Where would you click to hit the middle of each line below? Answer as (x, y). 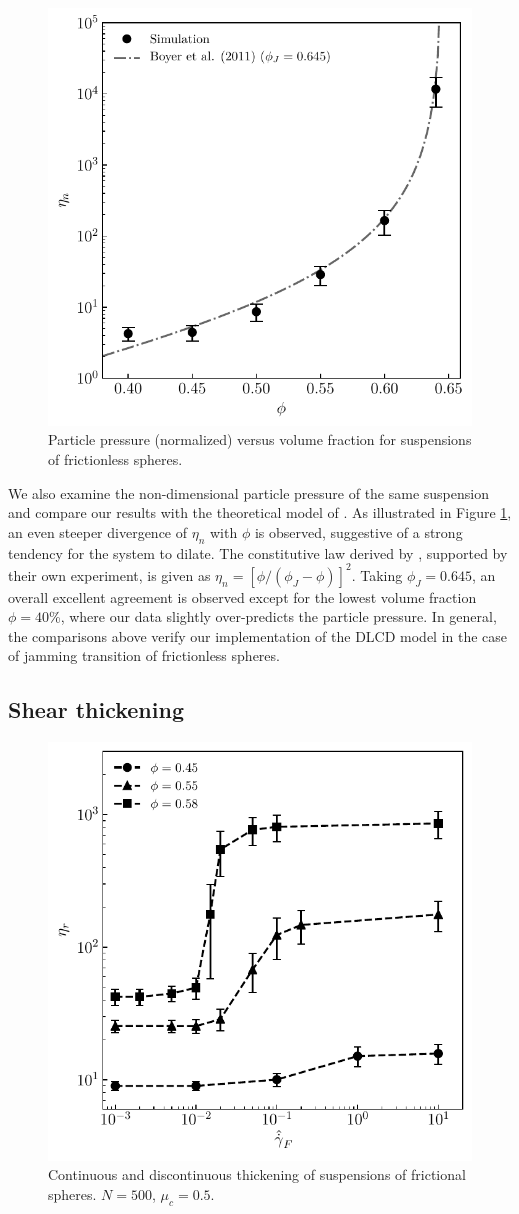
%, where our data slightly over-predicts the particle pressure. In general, (273, 616)
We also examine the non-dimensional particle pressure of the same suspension (248, 492)
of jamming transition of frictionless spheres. (144, 655)
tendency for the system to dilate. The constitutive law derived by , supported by (258, 552)
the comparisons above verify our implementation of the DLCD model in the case (258, 635)
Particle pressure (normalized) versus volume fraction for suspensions (260, 439)
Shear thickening (96, 709)
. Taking (377, 574)
